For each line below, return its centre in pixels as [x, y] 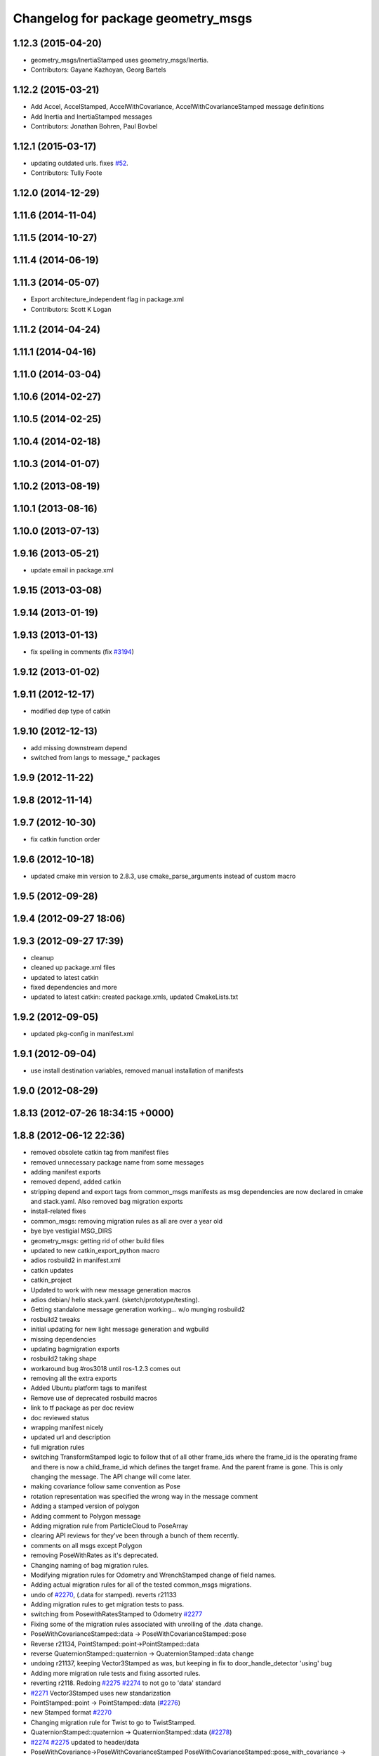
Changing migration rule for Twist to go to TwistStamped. [113, 1722]
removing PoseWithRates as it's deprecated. [94, 1555]
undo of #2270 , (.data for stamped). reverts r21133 [104, 1594]
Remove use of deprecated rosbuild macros [94, 1398]
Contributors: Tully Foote [66, 173]
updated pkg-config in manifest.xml [82, 1034]
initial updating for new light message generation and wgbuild [120, 1329]
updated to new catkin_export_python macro [95, 1251]
